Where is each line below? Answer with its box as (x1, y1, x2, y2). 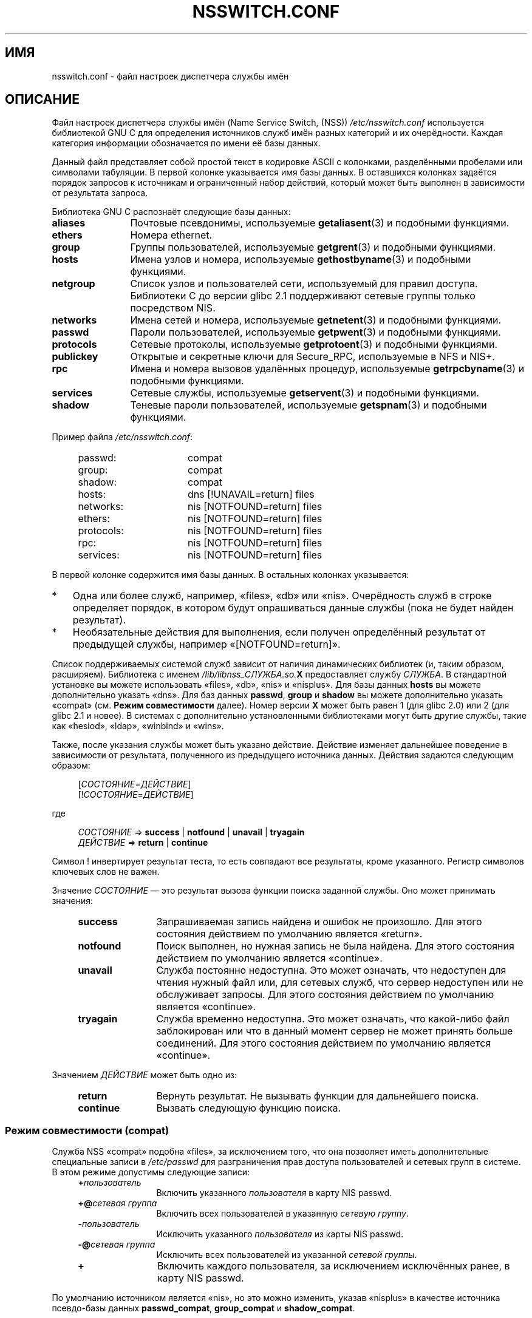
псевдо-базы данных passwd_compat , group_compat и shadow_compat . (52, 1303, 355, 1314)
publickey (52, 350, 98, 363)
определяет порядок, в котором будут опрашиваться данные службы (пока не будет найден (72, 602, 514, 614)
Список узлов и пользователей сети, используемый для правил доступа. (130, 277, 478, 290)
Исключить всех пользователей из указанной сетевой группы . (156, 1249, 417, 1260)
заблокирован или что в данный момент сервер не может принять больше (156, 1025, 513, 1038)
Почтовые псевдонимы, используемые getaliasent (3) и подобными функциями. (130, 217, 510, 229)
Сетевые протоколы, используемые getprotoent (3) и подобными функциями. (130, 338, 498, 351)
